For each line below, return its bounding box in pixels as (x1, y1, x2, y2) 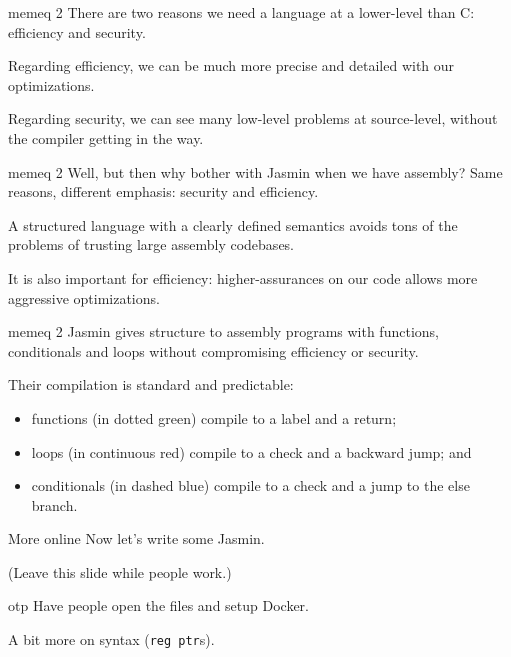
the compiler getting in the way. (8, 127, 204, 148)
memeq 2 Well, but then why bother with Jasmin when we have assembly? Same (8, 161, 503, 182)
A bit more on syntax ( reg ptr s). (8, 629, 215, 650)
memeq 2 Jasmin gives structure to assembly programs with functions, (8, 321, 439, 342)
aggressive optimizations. (8, 287, 160, 308)
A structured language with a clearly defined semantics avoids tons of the (8, 214, 458, 235)
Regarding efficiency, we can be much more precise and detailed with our (8, 55, 455, 76)
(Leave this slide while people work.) (8, 561, 232, 582)
